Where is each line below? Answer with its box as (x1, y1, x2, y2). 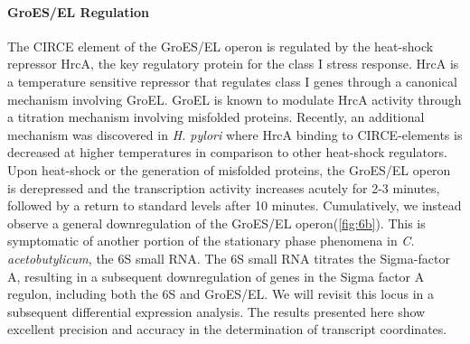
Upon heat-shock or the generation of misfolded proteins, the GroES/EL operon (7, 160, 451, 179)
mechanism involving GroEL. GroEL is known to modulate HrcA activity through (7, 89, 462, 108)
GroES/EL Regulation (7, 2, 150, 21)
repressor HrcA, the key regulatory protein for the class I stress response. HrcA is (7, 54, 459, 73)
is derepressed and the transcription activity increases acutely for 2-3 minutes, (7, 178, 440, 197)
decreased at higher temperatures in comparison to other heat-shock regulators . (7, 143, 447, 162)
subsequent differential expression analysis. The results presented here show (7, 302, 426, 321)
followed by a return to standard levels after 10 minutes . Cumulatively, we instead (7, 196, 462, 215)
